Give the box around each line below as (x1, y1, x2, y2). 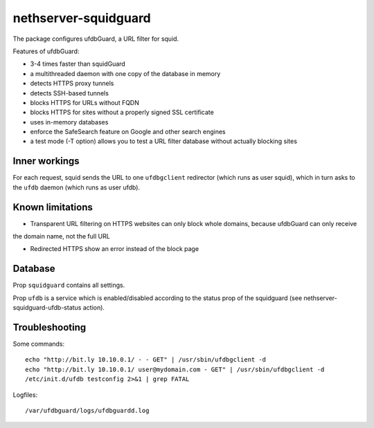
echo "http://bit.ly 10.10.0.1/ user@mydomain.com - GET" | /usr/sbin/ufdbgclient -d (25, 365, 325, 373)
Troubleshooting (12, 322, 87, 333)
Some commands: (12, 339, 65, 348)
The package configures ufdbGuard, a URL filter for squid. (12, 35, 179, 43)
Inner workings (12, 156, 80, 167)
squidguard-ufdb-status (12, 304, 82, 312)
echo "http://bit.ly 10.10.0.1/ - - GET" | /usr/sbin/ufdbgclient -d (25, 356, 267, 364)
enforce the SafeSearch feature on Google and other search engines (30, 128, 226, 136)
